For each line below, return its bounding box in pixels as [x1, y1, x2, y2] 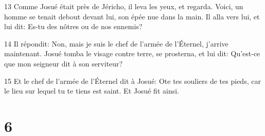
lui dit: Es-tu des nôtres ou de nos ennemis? [4, 21, 143, 32]
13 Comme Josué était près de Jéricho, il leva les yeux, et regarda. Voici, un [4, 1, 243, 11]
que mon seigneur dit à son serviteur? [4, 58, 123, 69]
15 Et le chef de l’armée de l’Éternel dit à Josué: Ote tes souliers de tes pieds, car [4, 75, 261, 86]
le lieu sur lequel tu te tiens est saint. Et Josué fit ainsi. [4, 85, 179, 96]
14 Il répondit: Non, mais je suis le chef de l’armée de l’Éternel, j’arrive [4, 38, 228, 49]
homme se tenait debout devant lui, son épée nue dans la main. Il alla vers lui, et [4, 11, 260, 21]
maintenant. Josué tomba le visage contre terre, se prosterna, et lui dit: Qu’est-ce [4, 48, 260, 59]
